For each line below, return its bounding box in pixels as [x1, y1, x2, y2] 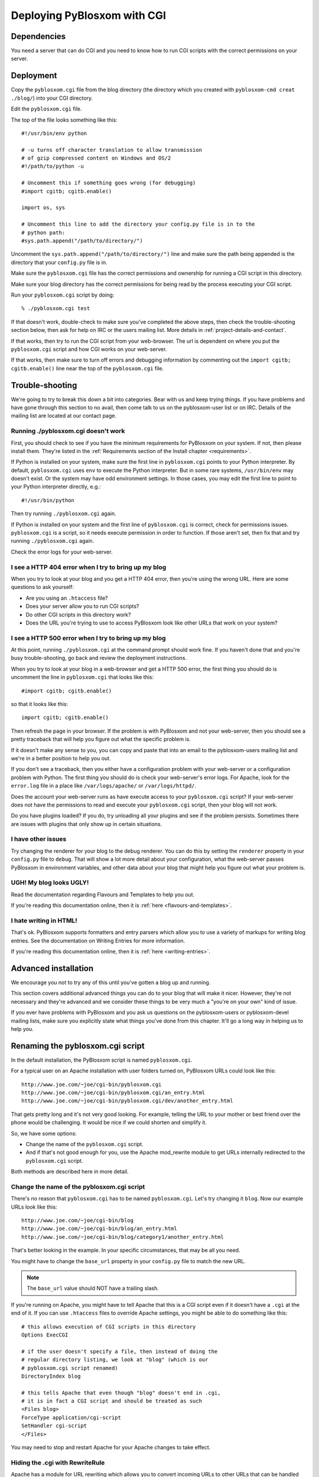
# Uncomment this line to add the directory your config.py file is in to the [21, 221, 255, 227]
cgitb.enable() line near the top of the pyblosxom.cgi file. [11, 365, 164, 372]
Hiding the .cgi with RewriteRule [11, 1458, 105, 1466]
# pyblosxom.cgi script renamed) [21, 1365, 118, 1371]
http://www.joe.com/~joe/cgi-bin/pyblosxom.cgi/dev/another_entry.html [21, 1098, 233, 1104]
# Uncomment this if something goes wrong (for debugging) [21, 180, 196, 186]
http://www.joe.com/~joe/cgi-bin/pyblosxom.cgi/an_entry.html [21, 1089, 206, 1096]
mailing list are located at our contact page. [11, 412, 116, 419]
